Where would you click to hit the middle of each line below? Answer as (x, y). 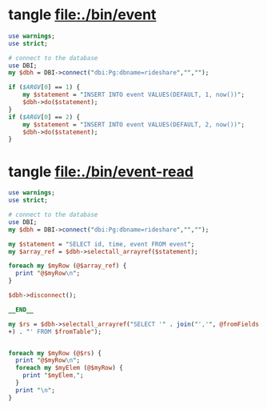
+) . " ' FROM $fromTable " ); (55, 331)
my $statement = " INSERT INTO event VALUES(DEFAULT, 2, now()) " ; (134, 124)
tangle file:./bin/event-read (101, 172)
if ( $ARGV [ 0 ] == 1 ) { (44, 87)
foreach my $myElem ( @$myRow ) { (70, 368)
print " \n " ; (36, 390)
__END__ (21, 310)
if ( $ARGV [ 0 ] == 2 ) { (44, 117)
